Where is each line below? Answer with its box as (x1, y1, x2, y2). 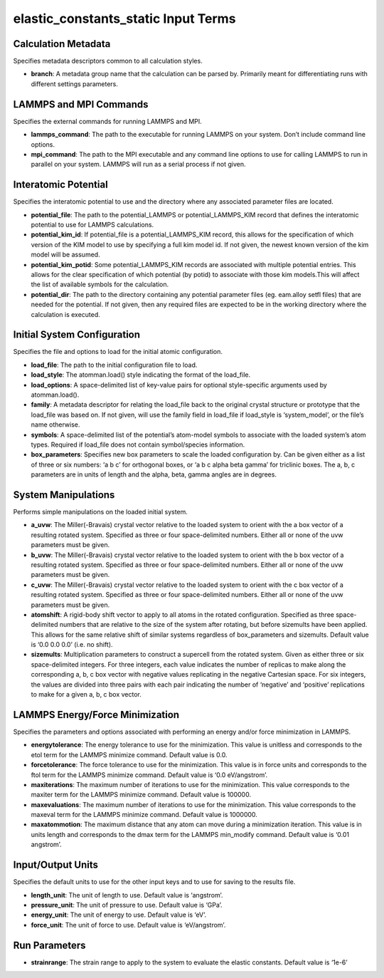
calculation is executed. (31, 310, 101, 318)
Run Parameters (13, 939, 86, 951)
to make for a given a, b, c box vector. (31, 690, 142, 699)
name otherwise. (31, 420, 80, 429)
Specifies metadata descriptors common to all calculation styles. (13, 57, 203, 66)
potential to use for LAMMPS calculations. (31, 221, 154, 229)
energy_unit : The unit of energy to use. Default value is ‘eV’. (31, 910, 207, 919)
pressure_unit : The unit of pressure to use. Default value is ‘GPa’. (31, 900, 223, 909)
